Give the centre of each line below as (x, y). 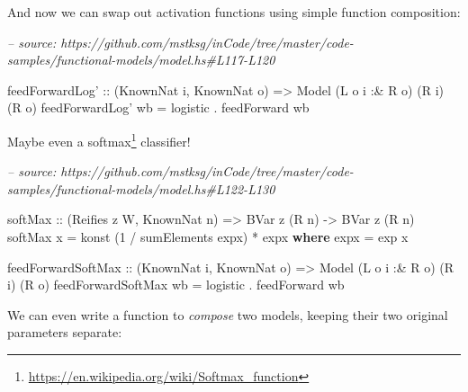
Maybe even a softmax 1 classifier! (99, 139)
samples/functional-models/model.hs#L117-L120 (141, 60)
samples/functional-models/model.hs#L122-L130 (141, 188)
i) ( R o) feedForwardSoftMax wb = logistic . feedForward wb (176, 285)
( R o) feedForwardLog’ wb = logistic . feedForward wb (158, 107)
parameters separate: (65, 332)
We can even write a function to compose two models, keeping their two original (228, 314)
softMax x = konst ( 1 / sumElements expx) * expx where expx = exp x (208, 236)
